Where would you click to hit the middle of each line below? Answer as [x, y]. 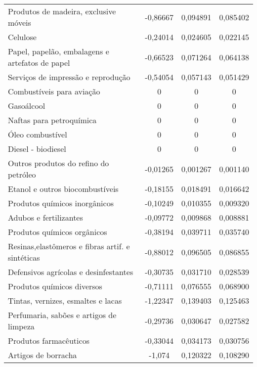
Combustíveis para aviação [54, 91]
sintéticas [24, 257]
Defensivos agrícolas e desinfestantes [71, 272]
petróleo [22, 174]
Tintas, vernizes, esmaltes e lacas [65, 300]
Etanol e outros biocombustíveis [63, 189]
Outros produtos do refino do [59, 163]
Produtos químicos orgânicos [58, 232]
